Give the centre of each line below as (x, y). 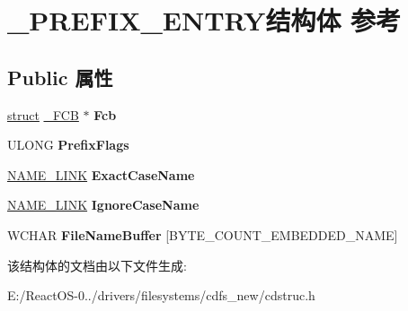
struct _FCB (43, 114)
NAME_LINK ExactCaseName (101, 174)
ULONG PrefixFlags (68, 145)
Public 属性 (60, 77)
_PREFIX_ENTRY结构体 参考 (204, 20)
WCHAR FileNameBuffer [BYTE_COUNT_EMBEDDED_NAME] (203, 234)
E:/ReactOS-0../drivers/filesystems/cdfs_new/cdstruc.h (161, 295)
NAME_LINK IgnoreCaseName (103, 205)
